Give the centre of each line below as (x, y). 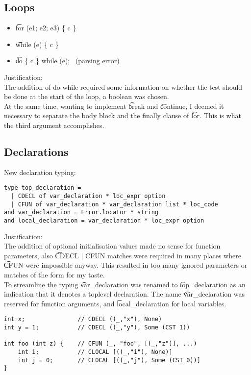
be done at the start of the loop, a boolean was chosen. (87, 96)
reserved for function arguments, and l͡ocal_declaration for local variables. (115, 303)
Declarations (36, 151)
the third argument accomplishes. (54, 125)
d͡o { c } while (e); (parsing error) (67, 61)
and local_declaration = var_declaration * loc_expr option (104, 220)
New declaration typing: (40, 172)
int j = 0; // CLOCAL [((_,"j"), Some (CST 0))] (109, 360)
